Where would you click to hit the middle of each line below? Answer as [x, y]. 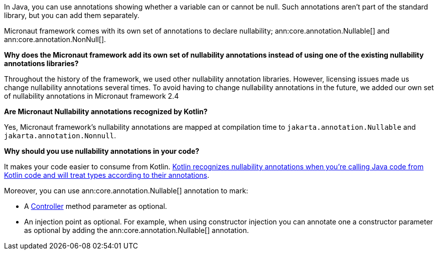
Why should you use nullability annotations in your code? [102, 151]
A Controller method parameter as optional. [96, 206]
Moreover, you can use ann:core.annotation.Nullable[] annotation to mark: [126, 191]
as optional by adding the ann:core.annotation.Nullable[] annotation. [136, 230]
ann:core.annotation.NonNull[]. [55, 39]
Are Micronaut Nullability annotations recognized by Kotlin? [106, 111]
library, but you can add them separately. [72, 15]
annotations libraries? [41, 63]
